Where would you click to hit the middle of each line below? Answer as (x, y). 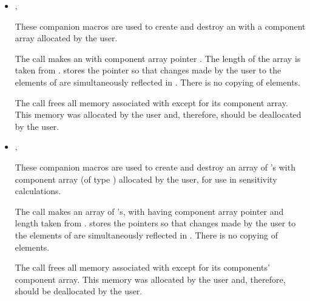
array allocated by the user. (66, 38)
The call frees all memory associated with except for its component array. (151, 102)
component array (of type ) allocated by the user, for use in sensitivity (146, 179)
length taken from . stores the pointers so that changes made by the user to (155, 223)
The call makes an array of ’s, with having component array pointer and (149, 211)
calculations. (38, 191)
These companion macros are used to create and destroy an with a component (160, 26)
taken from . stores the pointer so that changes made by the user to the (148, 70)
